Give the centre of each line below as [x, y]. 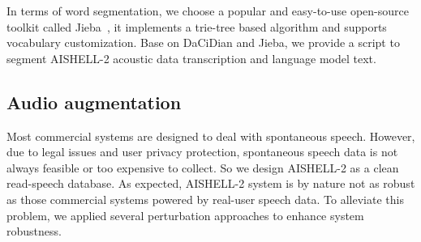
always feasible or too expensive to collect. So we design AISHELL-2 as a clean [203, 167]
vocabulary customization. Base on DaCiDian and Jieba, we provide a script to [203, 42]
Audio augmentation [94, 102]
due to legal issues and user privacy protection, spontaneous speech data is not [202, 152]
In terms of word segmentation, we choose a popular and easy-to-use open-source [208, 11]
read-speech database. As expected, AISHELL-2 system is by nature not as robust [211, 183]
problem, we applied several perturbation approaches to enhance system [185, 215]
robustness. [34, 231]
